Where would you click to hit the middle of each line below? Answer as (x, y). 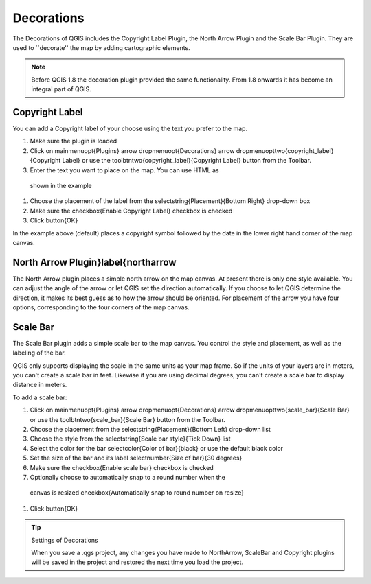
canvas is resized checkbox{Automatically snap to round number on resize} (137, 493)
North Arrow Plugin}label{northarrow (94, 262)
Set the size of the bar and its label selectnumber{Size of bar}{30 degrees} (136, 458)
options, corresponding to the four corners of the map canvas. (101, 307)
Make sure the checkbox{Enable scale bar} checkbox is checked (122, 467)
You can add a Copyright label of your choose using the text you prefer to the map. (130, 129)
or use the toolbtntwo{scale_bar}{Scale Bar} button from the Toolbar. (128, 419)
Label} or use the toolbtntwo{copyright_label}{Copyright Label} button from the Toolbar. (187, 161)
